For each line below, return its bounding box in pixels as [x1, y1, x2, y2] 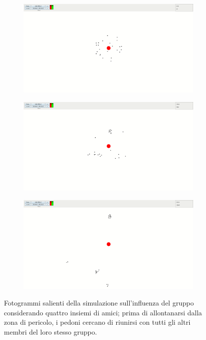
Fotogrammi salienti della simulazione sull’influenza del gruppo [4, 297, 194, 307]
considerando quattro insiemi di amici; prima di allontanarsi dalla [4, 307, 202, 317]
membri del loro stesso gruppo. [4, 326, 97, 337]
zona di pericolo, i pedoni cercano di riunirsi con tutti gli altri [4, 317, 191, 327]
